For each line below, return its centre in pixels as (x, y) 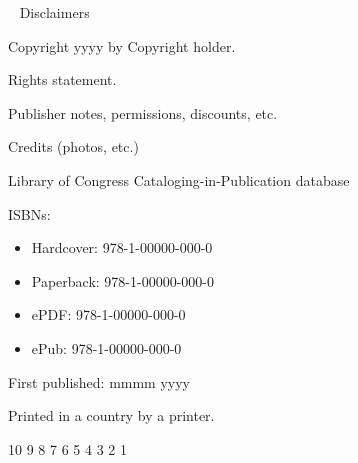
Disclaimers (54, 12)
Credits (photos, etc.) (73, 146)
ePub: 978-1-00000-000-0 (106, 347)
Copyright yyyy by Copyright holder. (122, 45)
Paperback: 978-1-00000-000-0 (123, 280)
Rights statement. (62, 79)
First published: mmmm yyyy (99, 381)
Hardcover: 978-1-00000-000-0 (122, 247)
